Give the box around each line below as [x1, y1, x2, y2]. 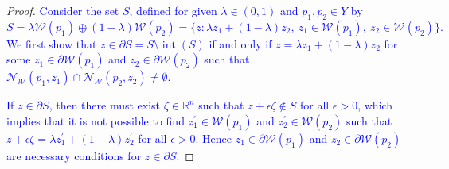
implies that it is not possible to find [6, 112, 185, 129]
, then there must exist [49, 97, 161, 113]
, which [357, 97, 393, 113]
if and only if [209, 35, 272, 52]
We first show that [6, 35, 97, 52]
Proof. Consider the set [6, 2, 119, 18]
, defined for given [129, 2, 217, 18]
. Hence [195, 129, 232, 146]
